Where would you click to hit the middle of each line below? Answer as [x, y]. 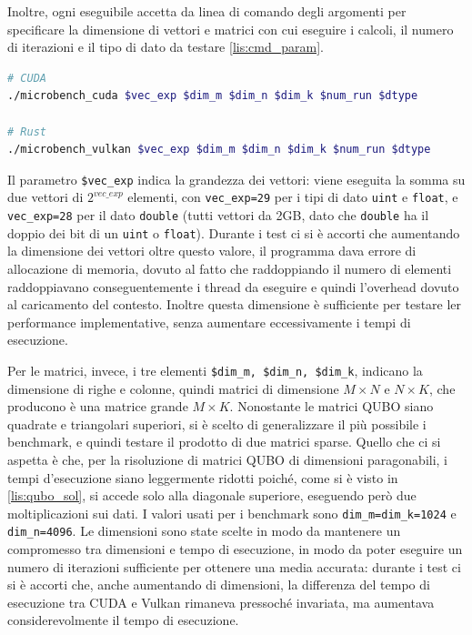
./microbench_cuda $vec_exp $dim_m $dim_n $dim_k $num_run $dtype [213, 96]
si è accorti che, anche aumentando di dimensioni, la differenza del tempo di [219, 585]
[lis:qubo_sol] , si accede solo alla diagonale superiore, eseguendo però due [212, 495]
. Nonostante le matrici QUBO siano [331, 406]
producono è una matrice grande [98, 406]
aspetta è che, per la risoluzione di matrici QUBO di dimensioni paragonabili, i [228, 459]
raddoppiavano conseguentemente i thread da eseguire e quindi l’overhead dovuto [233, 286]
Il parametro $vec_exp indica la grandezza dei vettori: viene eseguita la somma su [236, 179]
